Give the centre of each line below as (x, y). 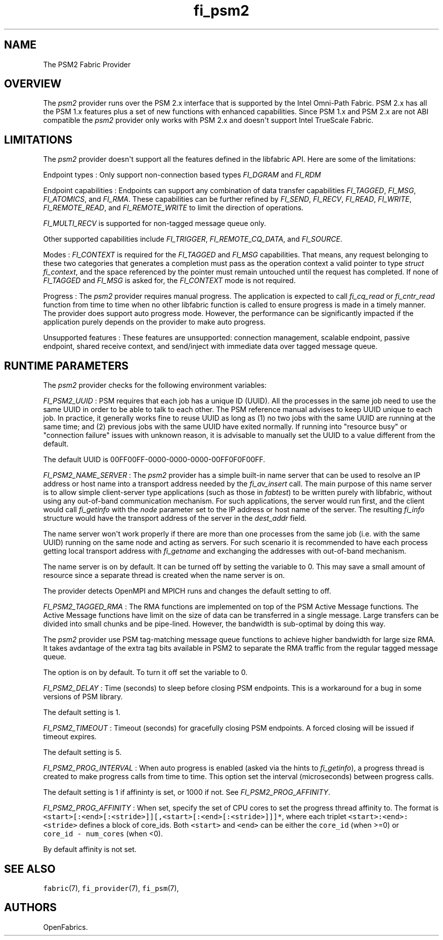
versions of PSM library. (83, 697)
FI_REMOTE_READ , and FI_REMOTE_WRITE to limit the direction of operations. (173, 208)
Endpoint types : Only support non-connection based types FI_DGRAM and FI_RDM (182, 175)
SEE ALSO (30, 869)
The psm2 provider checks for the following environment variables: (155, 385)
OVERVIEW (33, 84)
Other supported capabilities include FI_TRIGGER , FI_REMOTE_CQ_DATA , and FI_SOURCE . (193, 239)
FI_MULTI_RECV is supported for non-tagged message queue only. (155, 223)
